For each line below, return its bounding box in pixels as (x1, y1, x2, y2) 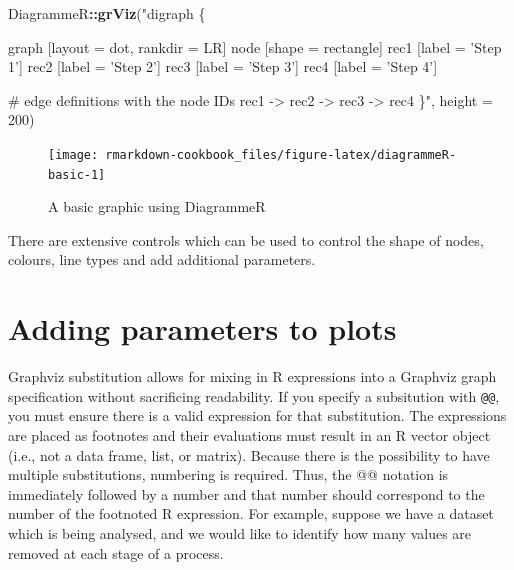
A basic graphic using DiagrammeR (48, 196, 266, 217)
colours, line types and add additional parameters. (8, 249, 316, 270)
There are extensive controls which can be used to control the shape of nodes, (8, 229, 484, 250)
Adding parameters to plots (8, 308, 397, 349)
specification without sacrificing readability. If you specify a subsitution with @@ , (8, 385, 500, 406)
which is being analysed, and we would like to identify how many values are (8, 523, 472, 543)
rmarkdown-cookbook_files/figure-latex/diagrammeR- (105, 147, 457, 162)
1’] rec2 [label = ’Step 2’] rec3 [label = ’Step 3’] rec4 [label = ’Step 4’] (8, 56, 438, 77)
